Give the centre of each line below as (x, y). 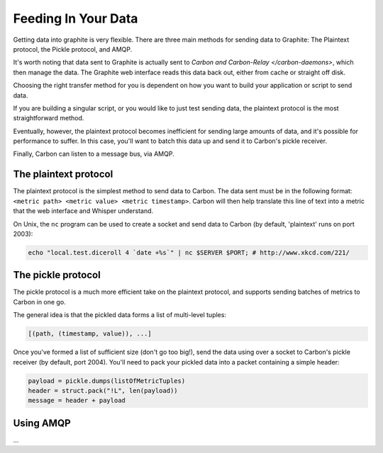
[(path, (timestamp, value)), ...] (90, 334)
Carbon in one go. (40, 302)
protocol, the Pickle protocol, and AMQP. (73, 49)
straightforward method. (49, 118)
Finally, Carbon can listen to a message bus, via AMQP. (94, 154)
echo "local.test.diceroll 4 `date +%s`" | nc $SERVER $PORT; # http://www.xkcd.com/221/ (189, 252)
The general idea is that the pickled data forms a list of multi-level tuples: (120, 315)
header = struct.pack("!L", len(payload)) (103, 390)
